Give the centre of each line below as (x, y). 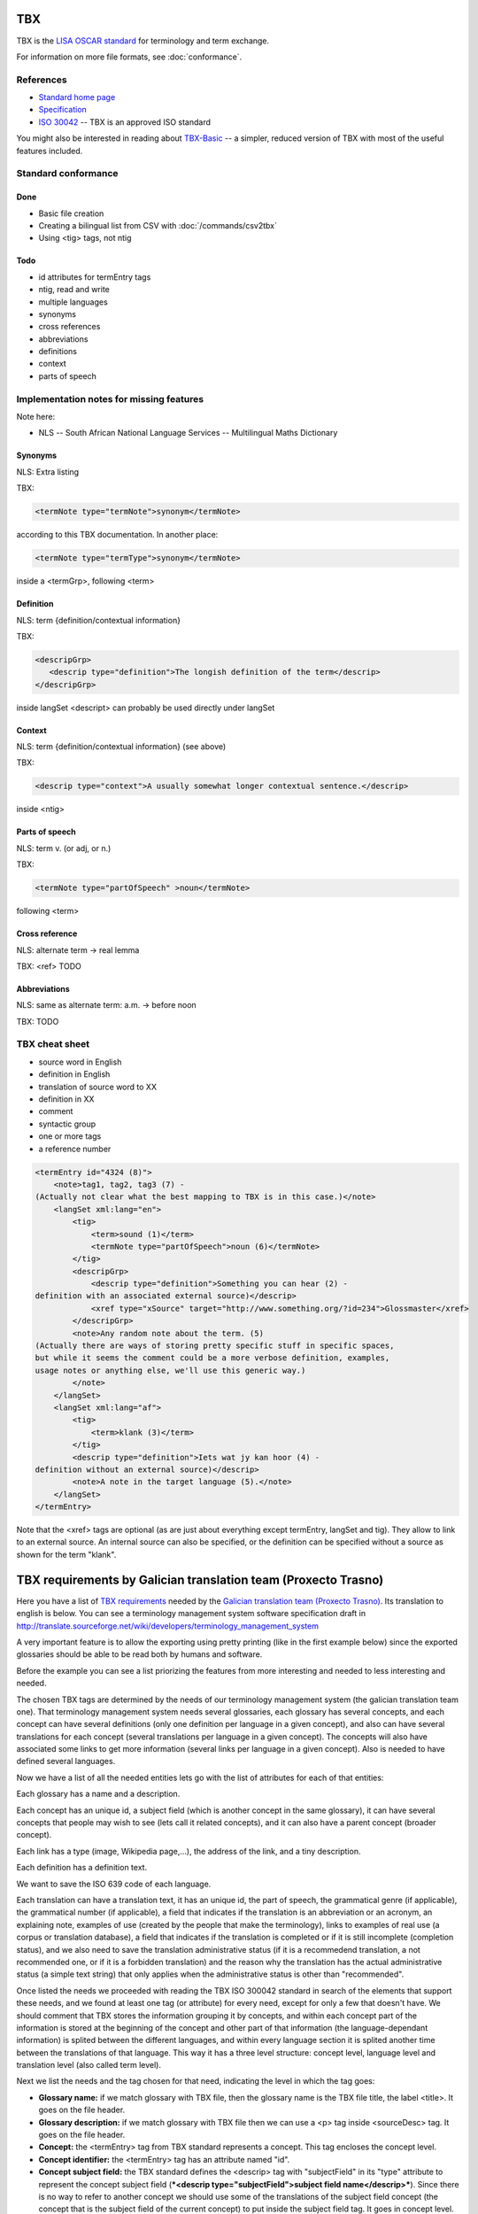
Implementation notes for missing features (110, 399)
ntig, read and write (74, 290)
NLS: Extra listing (48, 472)
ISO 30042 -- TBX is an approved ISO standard (125, 122)
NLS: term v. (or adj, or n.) (64, 848)
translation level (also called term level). (89, 2065)
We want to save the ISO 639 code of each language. (114, 1884)
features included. (50, 151)
